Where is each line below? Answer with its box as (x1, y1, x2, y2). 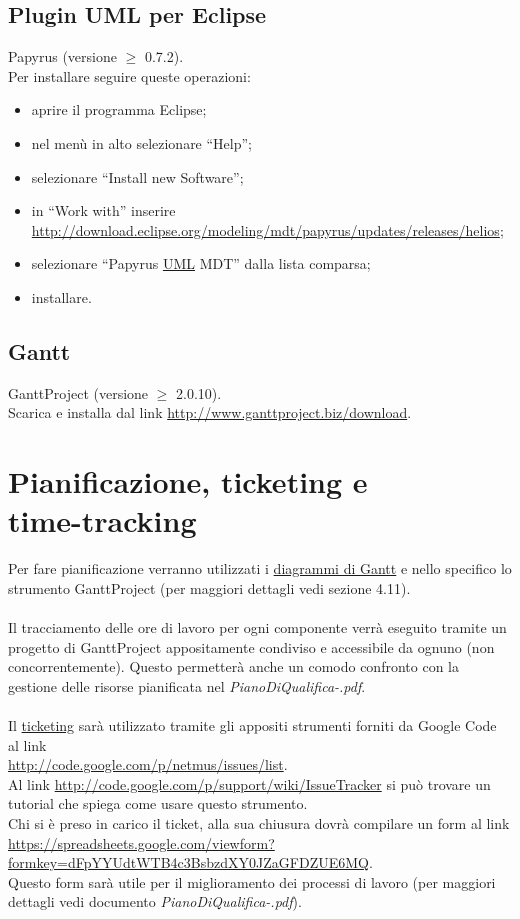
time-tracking (8, 500, 197, 541)
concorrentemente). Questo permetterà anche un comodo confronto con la (8, 656, 459, 677)
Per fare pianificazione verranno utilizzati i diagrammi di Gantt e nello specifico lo (8, 558, 512, 579)
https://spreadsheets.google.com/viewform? (8, 832, 275, 853)
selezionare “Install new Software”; (31, 166, 244, 187)
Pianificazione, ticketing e (8, 461, 368, 502)
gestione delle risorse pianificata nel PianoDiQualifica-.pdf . (8, 675, 366, 696)
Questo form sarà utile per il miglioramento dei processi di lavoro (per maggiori (8, 871, 496, 892)
